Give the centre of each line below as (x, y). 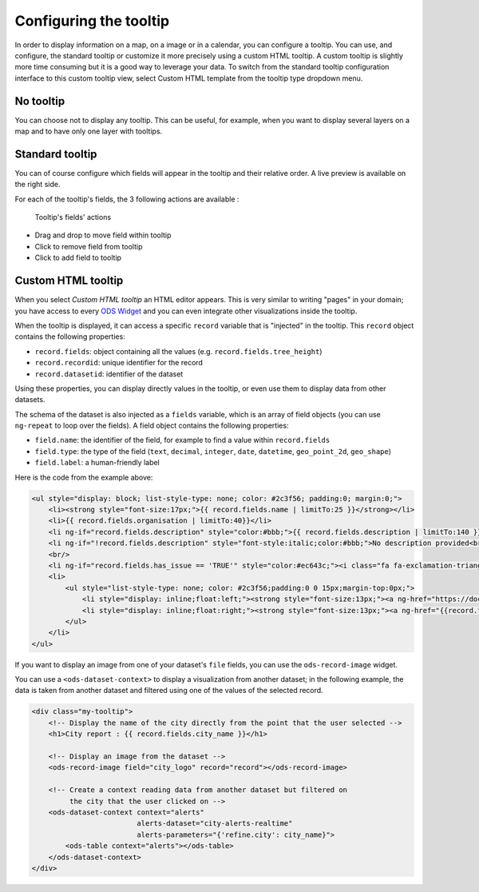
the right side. (38, 185)
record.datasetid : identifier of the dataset (109, 374)
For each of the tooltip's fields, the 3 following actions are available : (127, 199)
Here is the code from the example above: (84, 477)
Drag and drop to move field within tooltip (103, 235)
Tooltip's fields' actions (73, 217)
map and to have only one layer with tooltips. (89, 131)
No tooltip (40, 101)
